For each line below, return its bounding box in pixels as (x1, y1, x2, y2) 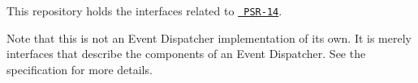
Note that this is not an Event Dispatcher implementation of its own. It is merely (6, 29, 412, 46)
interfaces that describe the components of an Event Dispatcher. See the (6, 45, 366, 62)
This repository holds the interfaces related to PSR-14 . (6, 2, 282, 19)
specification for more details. (6, 60, 153, 77)
